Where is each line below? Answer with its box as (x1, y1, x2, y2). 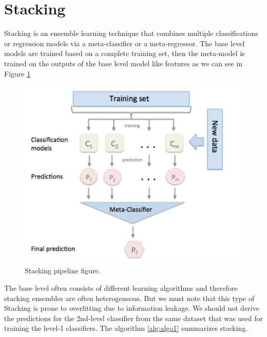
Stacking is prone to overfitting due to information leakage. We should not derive (4, 303, 259, 313)
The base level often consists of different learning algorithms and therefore (4, 283, 238, 293)
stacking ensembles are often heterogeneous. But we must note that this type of (4, 292, 255, 303)
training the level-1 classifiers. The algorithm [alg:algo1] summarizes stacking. (4, 323, 248, 333)
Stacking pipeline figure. (25, 265, 101, 276)
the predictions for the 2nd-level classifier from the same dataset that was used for (4, 312, 263, 323)
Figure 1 (4, 68, 31, 79)
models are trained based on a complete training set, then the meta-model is (4, 48, 245, 59)
